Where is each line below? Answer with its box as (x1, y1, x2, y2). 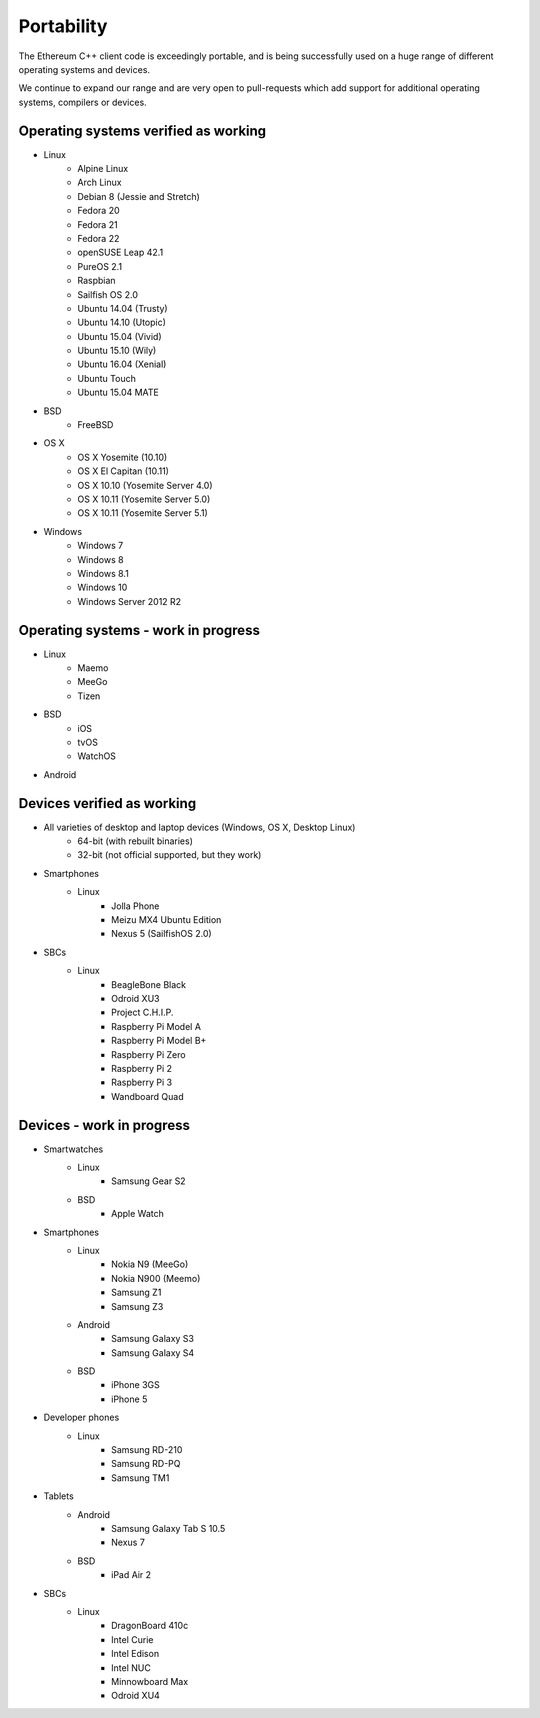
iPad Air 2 (111, 1569, 152, 1581)
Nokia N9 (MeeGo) (111, 1258, 189, 1270)
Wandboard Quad (111, 1090, 184, 1102)
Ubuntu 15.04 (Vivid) (77, 330, 162, 342)
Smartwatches (43, 1143, 104, 1155)
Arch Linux (77, 176, 122, 189)
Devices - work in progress (18, 1116, 190, 1134)
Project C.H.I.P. (111, 1006, 174, 1019)
